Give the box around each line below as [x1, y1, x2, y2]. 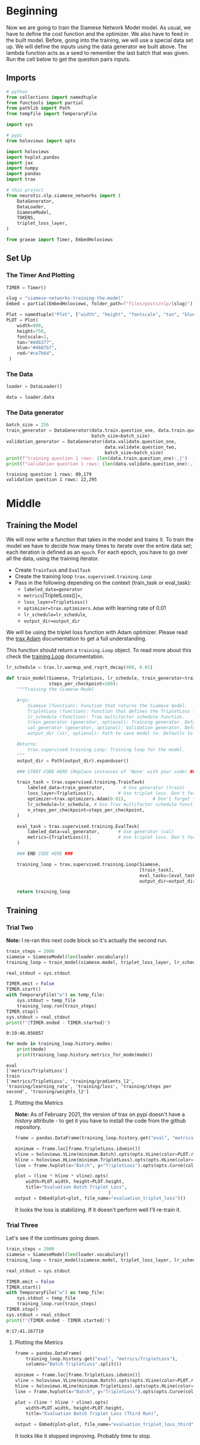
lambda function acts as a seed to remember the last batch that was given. [6, 49, 189, 56]
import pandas [6, 171, 42, 177]
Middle [6, 497, 42, 510]
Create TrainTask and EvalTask [14, 566, 91, 573]
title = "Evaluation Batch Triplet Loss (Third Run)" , [26, 1410, 160, 1416]
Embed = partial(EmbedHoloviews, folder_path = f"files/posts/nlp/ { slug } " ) [6, 301, 193, 307]
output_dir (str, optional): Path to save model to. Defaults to [27, 730, 193, 737]
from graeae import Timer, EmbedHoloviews [6, 237, 113, 243]
